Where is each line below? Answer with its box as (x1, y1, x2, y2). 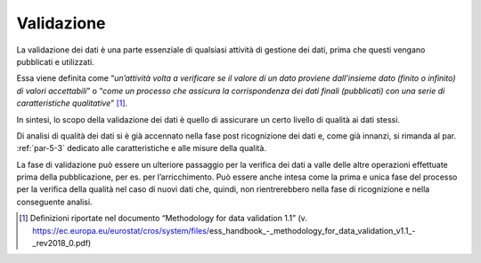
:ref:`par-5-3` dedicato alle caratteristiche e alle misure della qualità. (16, 143, 267, 154)
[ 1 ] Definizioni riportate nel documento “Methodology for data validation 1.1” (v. (19, 213, 307, 224)
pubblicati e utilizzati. (16, 56, 95, 67)
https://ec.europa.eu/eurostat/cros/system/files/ (32, 225, 209, 235)
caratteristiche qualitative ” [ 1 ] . (16, 98, 128, 108)
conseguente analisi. (16, 196, 93, 207)
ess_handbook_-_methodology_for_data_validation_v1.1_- (208, 225, 416, 235)
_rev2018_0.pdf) (32, 238, 92, 249)
